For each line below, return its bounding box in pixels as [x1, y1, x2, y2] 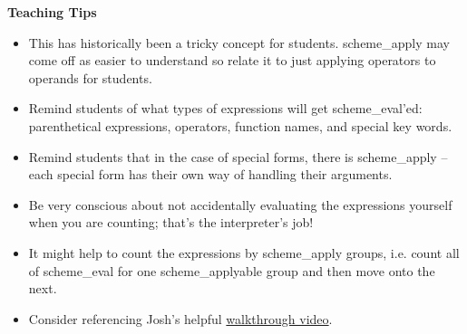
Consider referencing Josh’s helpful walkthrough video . [28, 309, 333, 328]
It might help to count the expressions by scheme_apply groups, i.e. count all [28, 243, 460, 262]
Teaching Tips [7, 3, 97, 21]
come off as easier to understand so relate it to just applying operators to [28, 51, 436, 70]
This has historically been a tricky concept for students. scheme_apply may [28, 33, 450, 52]
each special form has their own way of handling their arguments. [28, 165, 393, 184]
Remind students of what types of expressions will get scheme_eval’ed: [28, 99, 423, 118]
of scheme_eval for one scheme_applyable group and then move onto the [28, 261, 435, 280]
